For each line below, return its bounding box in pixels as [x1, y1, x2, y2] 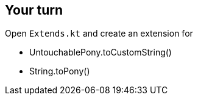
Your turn [5, 2, 63, 18]
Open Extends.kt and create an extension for [5, 28, 193, 39]
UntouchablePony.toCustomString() [29, 47, 172, 58]
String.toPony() [29, 66, 90, 77]
